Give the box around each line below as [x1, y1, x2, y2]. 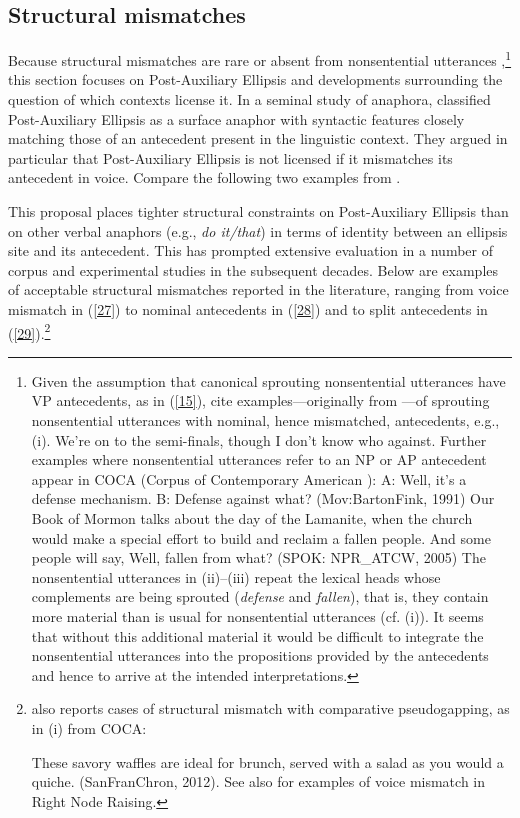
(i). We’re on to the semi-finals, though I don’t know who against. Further [31, 429, 487, 450]
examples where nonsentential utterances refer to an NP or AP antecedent [31, 449, 487, 470]
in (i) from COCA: [31, 717, 147, 738]
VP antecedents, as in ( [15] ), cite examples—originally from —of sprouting [31, 390, 490, 411]
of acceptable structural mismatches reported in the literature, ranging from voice [8, 279, 509, 300]
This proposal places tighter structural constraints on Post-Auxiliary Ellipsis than [8, 201, 509, 222]
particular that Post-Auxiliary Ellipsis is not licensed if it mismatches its [8, 147, 453, 168]
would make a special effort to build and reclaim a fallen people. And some [31, 527, 491, 548]
